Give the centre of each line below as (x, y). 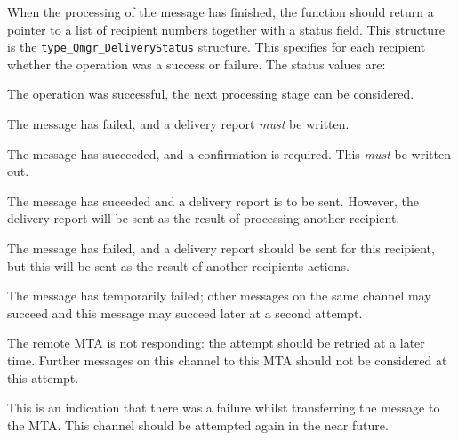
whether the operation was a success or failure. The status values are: (197, 64)
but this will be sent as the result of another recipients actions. (178, 265)
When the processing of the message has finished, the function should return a (221, 12)
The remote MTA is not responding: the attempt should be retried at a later (216, 343)
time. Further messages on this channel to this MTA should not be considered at (227, 360)
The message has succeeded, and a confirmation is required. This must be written (229, 153)
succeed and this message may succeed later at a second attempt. (185, 312)
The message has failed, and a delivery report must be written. (178, 124)
